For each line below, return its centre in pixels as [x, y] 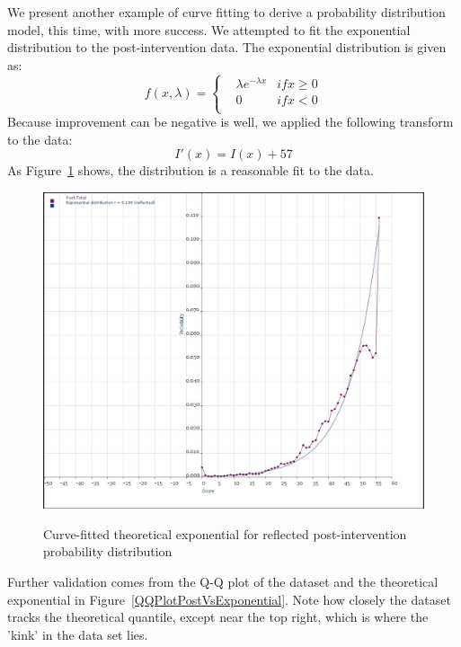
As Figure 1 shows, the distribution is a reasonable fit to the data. [191, 170]
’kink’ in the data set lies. [78, 634]
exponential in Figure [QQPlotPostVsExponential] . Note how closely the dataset [229, 599]
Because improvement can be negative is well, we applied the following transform [230, 122]
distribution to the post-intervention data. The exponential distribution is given [227, 47]
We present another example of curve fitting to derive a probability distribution [226, 12]
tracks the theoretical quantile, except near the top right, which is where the [218, 617]
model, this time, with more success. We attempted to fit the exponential [209, 29]
